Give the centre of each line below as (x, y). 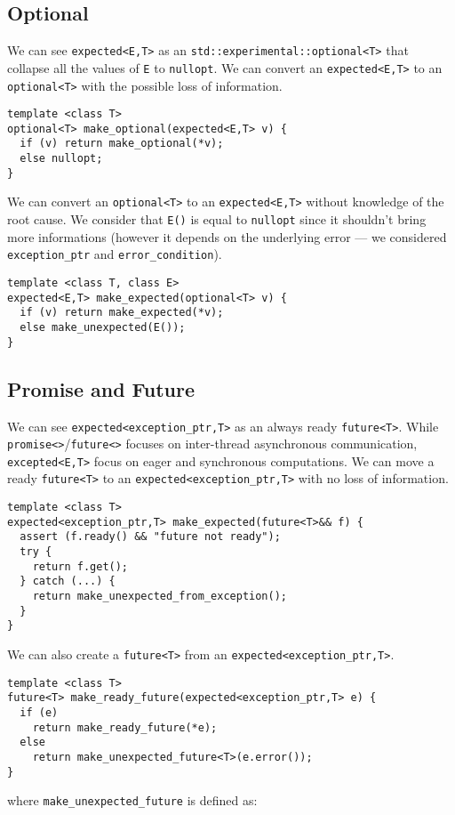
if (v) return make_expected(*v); (122, 313)
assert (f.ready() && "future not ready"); (150, 537)
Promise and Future (101, 388)
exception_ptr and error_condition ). (115, 254)
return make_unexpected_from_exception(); (160, 597)
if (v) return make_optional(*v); (122, 144)
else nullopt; (61, 159)
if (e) (39, 713)
